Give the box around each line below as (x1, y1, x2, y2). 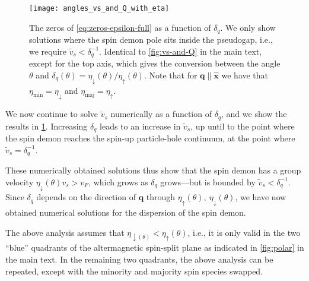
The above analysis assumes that (5, 226, 125, 238)
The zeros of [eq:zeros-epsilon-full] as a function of (29, 21, 211, 33)
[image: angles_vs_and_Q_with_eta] (29, 4, 170, 12)
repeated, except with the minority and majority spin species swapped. (5, 264, 263, 277)
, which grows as (88, 175, 148, 188)
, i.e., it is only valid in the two (187, 226, 301, 238)
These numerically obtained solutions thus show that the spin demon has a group (5, 164, 301, 176)
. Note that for (144, 68, 197, 81)
